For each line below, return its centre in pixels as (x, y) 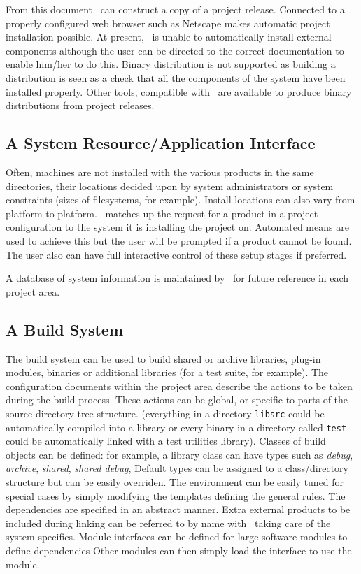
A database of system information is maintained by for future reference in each (177, 278)
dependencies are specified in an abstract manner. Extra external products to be (178, 509)
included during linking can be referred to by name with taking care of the (168, 523)
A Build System (65, 329)
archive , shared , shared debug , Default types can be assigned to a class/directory (177, 468)
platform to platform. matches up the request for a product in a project (162, 213)
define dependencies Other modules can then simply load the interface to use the (179, 550)
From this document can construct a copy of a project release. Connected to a (175, 9)
